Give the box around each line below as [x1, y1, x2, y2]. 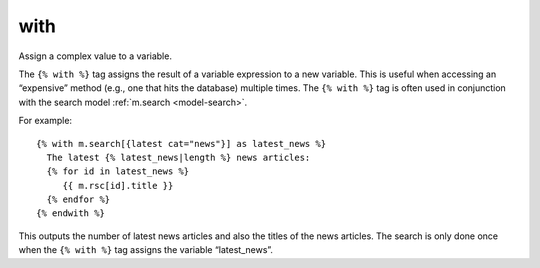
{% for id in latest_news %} [46, 166, 190, 177]
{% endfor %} [46, 194, 111, 205]
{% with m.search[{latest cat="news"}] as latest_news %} [36, 138, 327, 149]
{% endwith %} [36, 208, 105, 219]
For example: [18, 115, 73, 127]
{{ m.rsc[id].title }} [62, 180, 174, 191]
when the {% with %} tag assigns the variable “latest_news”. [18, 244, 274, 256]
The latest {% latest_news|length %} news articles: [46, 151, 311, 163]
